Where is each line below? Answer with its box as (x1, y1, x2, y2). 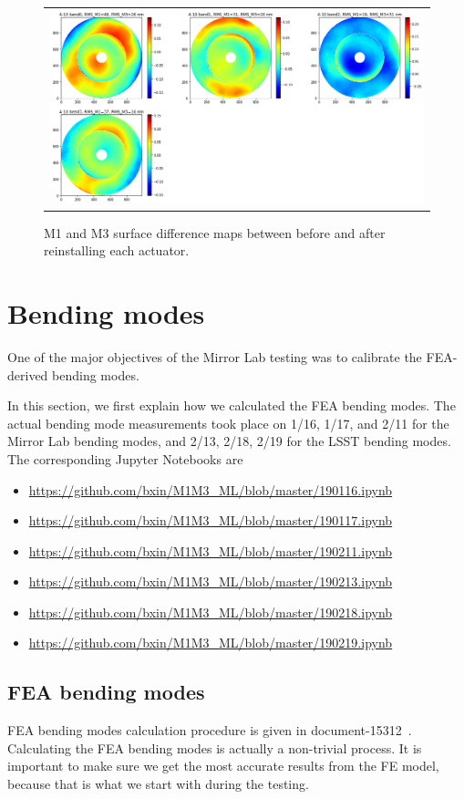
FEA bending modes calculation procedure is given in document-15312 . (7, 721, 412, 740)
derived (7, 365, 48, 384)
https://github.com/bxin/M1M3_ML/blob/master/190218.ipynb (28, 602, 393, 621)
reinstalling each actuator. (44, 241, 190, 260)
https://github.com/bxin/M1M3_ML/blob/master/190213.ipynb (28, 572, 393, 591)
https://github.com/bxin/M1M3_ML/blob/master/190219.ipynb (28, 633, 393, 652)
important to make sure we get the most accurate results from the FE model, (7, 756, 439, 775)
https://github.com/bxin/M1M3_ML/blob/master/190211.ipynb (28, 541, 393, 560)
